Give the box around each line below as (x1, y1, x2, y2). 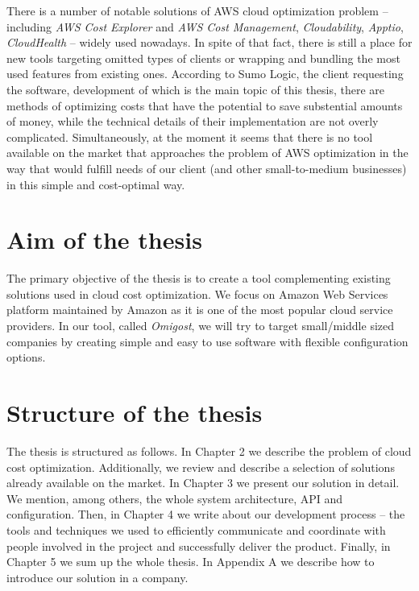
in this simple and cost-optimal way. (6, 176, 185, 192)
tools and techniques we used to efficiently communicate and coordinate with (6, 521, 386, 538)
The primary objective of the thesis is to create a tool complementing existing (6, 270, 391, 287)
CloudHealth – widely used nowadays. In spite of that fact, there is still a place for (6, 34, 413, 51)
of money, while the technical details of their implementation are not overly (6, 113, 379, 130)
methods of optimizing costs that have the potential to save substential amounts (6, 97, 403, 114)
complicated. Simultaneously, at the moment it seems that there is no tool (6, 128, 373, 145)
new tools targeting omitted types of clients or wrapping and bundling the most (6, 49, 400, 66)
